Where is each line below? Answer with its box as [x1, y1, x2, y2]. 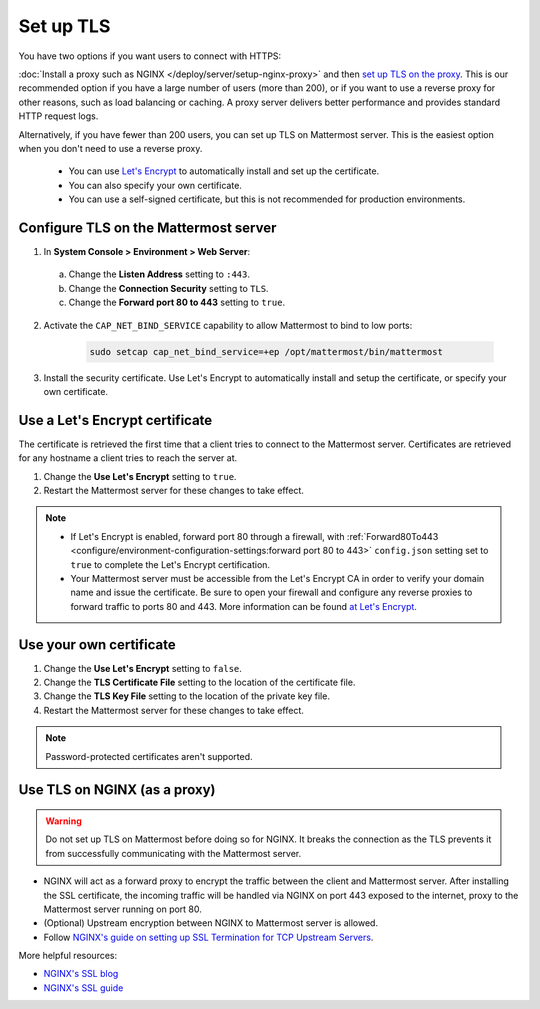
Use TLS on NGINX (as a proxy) [18, 781, 216, 799]
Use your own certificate [18, 636, 177, 653]
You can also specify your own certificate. [68, 179, 242, 191]
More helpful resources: [18, 950, 118, 962]
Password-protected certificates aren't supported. [45, 750, 254, 762]
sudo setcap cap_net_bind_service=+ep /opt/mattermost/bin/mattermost [89, 346, 444, 357]
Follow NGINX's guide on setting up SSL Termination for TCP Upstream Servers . [43, 931, 374, 943]
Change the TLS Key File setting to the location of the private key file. [43, 690, 330, 702]
